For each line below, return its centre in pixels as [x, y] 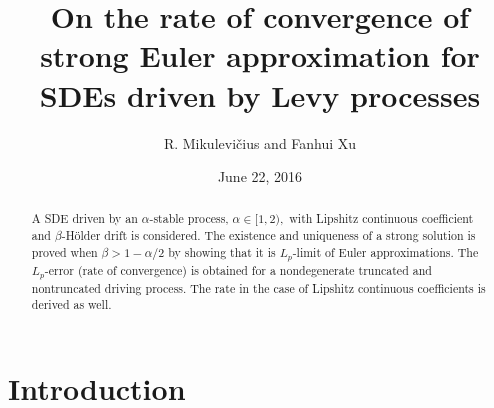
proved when [64, 251]
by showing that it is [222, 251]
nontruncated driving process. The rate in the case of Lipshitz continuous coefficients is [258, 287]
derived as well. [71, 304]
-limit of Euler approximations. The [385, 251]
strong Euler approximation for [260, 55]
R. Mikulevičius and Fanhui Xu [260, 142]
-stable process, [189, 218]
